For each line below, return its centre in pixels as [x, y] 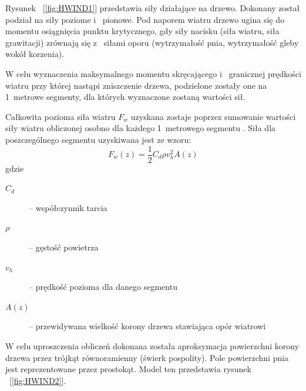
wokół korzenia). [35, 54]
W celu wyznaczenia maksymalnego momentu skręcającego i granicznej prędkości [153, 73]
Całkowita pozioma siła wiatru [60, 116]
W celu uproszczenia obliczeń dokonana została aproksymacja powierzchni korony [152, 345]
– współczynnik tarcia [68, 207]
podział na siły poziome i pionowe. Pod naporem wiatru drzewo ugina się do [145, 19]
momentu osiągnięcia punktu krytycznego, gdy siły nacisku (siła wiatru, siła [142, 31]
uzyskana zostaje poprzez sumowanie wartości [213, 116]
